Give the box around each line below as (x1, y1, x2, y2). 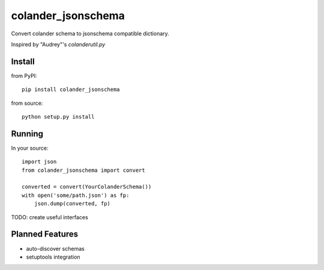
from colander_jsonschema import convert (22, 166, 145, 174)
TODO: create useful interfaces (11, 213, 88, 221)
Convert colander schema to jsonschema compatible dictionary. (11, 30, 169, 37)
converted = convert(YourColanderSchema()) (22, 183, 152, 190)
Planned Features (11, 229, 79, 239)
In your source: (11, 144, 49, 151)
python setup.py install (22, 114, 95, 120)
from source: (11, 99, 43, 107)
